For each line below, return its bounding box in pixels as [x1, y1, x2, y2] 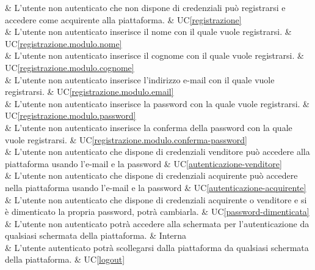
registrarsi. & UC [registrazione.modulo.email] [5, 85, 174, 98]
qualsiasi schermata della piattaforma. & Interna [5, 229, 187, 242]
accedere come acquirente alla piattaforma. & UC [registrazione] [5, 13, 242, 26]
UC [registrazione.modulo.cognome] [5, 61, 134, 73]
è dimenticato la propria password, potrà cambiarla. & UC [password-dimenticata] [5, 205, 310, 218]
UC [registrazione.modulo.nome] [5, 37, 122, 50]
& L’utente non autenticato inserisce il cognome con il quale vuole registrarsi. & [5, 49, 304, 62]
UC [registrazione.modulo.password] [5, 109, 136, 122]
